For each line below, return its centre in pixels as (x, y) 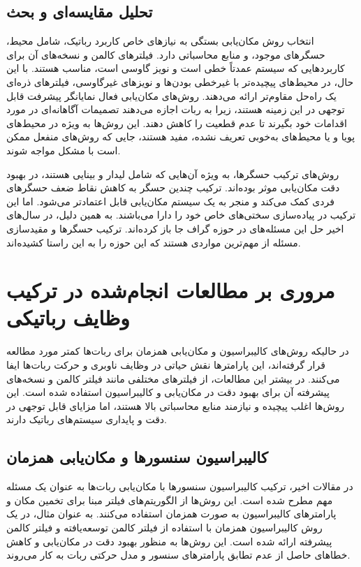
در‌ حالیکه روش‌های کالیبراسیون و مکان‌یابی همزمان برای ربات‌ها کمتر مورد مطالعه (178, 351)
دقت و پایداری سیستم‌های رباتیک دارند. (87, 419)
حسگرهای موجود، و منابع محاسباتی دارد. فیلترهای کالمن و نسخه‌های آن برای (166, 54)
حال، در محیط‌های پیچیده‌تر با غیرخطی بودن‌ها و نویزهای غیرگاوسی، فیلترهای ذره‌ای (180, 81)
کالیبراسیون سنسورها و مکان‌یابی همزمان (137, 457)
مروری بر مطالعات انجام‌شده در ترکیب (171, 290)
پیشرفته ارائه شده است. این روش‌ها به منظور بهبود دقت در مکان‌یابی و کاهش (169, 541)
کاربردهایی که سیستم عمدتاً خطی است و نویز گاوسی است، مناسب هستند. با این (176, 68)
